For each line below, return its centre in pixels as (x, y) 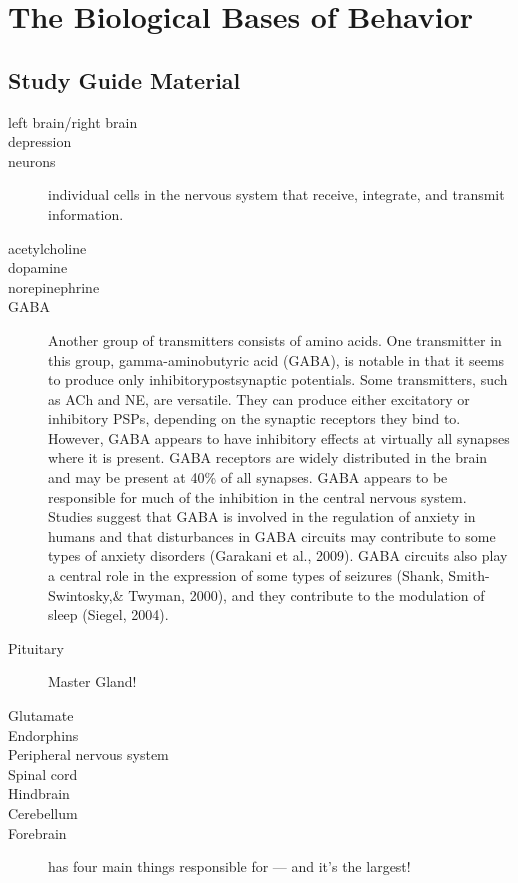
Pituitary (36, 647)
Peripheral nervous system (88, 754)
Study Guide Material (124, 79)
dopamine (38, 267)
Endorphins (43, 734)
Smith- (469, 575)
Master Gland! (92, 681)
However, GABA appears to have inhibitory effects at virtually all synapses (279, 437)
